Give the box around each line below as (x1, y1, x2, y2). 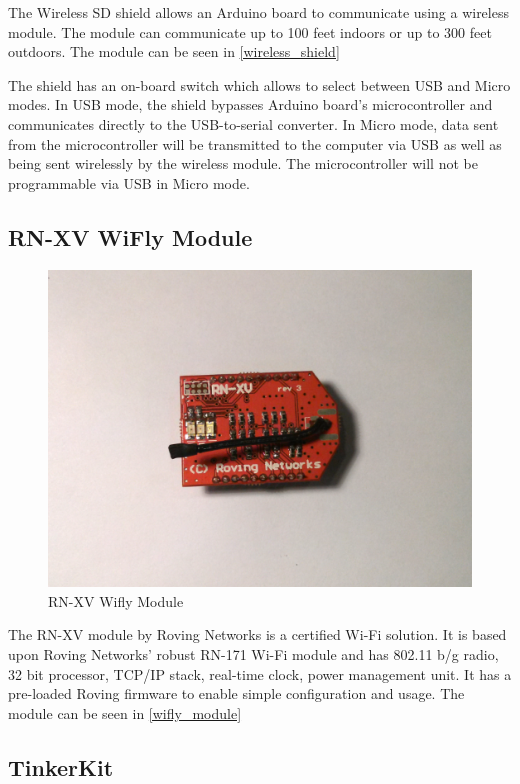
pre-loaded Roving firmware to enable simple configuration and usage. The (8, 683, 465, 704)
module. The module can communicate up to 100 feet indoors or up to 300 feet (8, 21, 492, 42)
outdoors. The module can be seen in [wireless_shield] (8, 41, 340, 62)
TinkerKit (8, 751, 114, 782)
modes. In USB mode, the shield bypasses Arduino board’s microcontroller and (8, 94, 493, 115)
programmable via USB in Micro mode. (8, 172, 250, 193)
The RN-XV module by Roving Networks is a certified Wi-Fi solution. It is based (8, 624, 507, 645)
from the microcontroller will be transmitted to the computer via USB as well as (8, 133, 502, 154)
